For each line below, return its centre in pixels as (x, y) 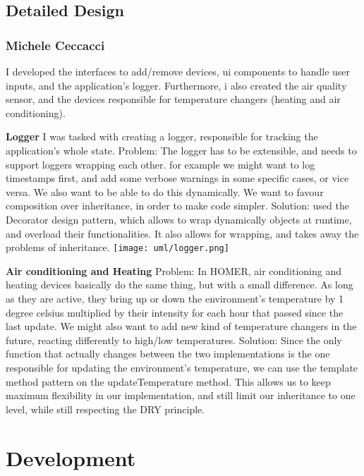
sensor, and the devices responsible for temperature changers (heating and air (173, 99)
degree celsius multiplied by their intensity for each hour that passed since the (175, 312)
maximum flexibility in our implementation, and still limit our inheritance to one (181, 395)
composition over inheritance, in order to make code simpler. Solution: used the (177, 206)
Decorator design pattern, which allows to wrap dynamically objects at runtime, (179, 219)
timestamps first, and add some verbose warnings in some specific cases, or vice (177, 178)
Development (71, 457)
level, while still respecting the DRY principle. (105, 409)
